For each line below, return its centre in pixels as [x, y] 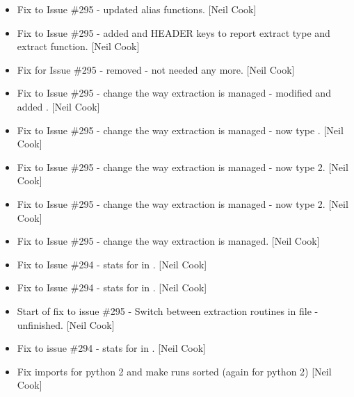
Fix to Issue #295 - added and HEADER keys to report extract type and [174, 32]
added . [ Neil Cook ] [58, 106]
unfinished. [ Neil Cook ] [66, 324]
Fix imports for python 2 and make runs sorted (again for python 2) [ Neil [174, 371]
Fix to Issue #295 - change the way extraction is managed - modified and [174, 93]
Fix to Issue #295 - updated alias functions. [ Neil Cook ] [137, 9]
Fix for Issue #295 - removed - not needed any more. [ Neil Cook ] [156, 69]
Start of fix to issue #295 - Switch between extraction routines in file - [168, 310]
